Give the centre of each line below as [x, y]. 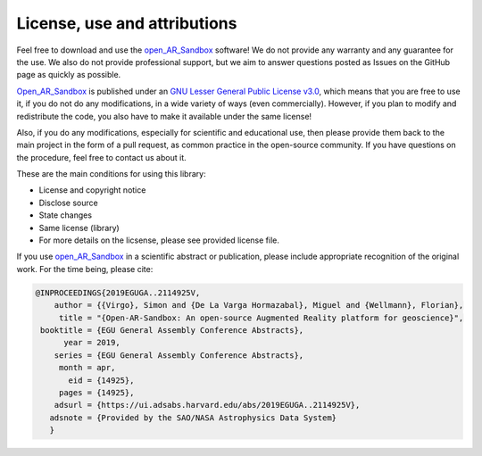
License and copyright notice [92, 190]
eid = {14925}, [101, 380]
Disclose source [68, 203]
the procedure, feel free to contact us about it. [101, 157]
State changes [66, 215]
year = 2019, [92, 343]
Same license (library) [79, 228]
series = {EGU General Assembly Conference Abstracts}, [179, 355]
